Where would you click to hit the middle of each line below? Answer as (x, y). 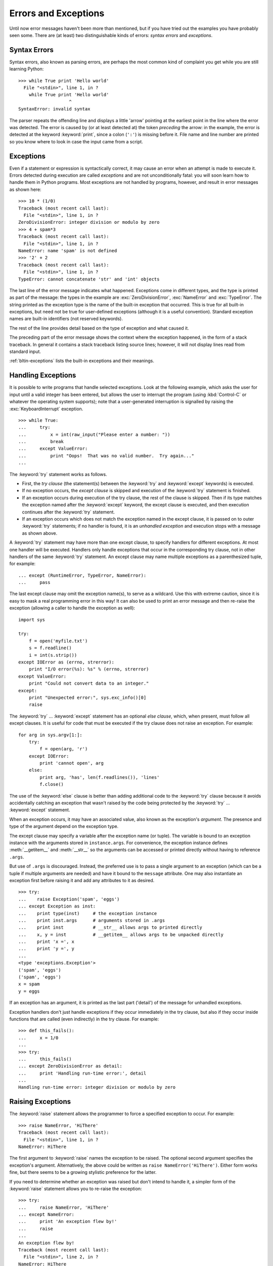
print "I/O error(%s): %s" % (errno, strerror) (89, 669)
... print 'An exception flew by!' (68, 1221)
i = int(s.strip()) (53, 655)
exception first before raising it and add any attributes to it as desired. (82, 880)
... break (41, 442)
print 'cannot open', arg (72, 763)
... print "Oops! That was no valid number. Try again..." (106, 456)
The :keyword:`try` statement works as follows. (58, 474)
